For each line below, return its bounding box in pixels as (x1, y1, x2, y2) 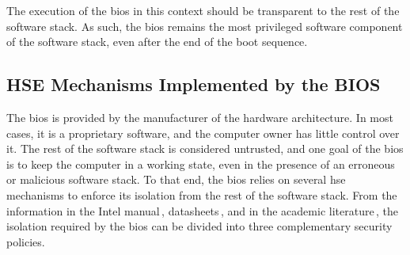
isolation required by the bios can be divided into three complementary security (6, 218, 393, 234)
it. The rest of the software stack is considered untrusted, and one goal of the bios (6, 140, 404, 157)
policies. (6, 233, 45, 249)
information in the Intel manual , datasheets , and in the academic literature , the (6, 202, 398, 219)
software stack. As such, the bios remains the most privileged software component (6, 17, 403, 34)
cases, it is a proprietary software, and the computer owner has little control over (6, 124, 400, 141)
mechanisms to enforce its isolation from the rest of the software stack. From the (6, 186, 397, 203)
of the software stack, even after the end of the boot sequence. (6, 33, 308, 50)
